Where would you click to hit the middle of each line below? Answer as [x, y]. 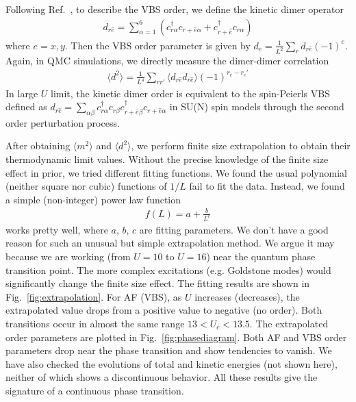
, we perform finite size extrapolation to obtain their [241, 146]
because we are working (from [68, 256]
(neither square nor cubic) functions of [86, 186]
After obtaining [38, 146]
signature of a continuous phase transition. [95, 390]
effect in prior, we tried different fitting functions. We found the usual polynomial [176, 172]
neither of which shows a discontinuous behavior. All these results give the [162, 377]
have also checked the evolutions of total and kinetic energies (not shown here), [171, 363]
